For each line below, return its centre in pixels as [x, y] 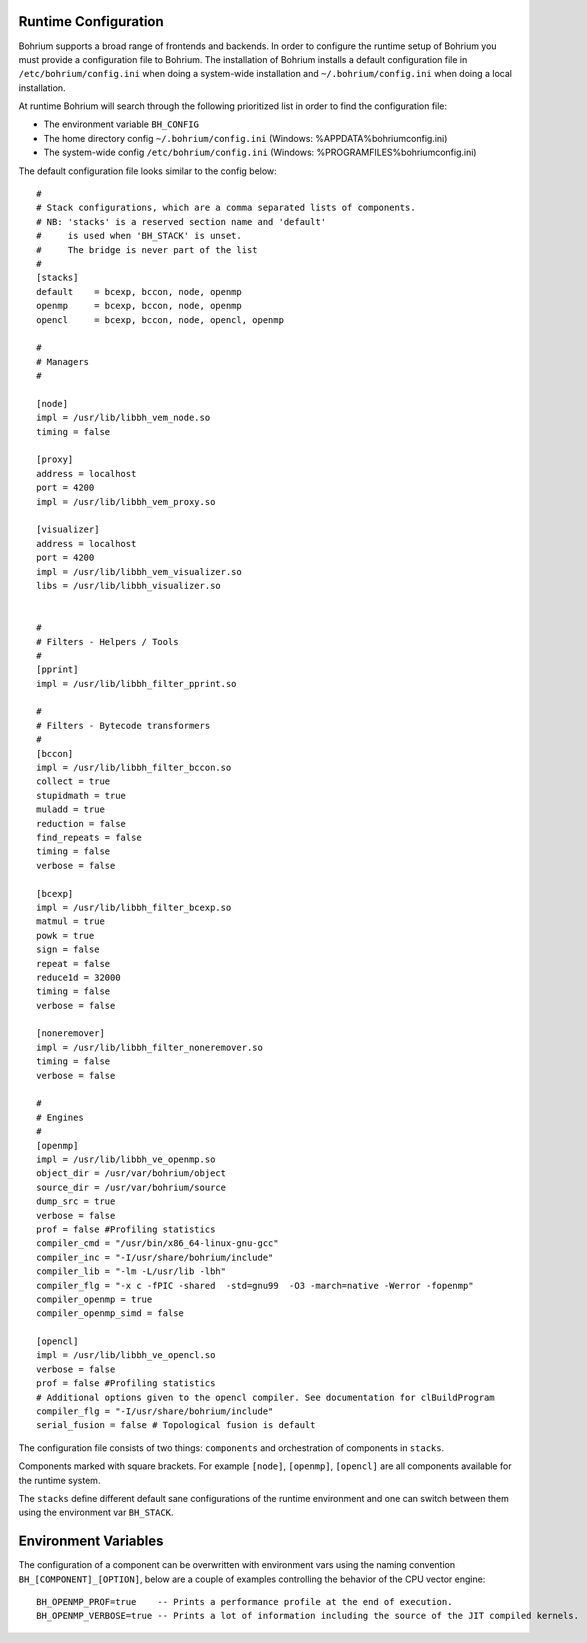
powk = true [65, 935]
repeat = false [73, 963]
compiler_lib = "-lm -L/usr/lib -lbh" [131, 1271]
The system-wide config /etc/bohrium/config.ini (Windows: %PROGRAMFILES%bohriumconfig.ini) [260, 152]
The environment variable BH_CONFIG [121, 124]
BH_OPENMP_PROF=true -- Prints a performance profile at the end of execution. [244, 1602]
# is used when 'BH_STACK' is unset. [139, 236]
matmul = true [70, 921]
